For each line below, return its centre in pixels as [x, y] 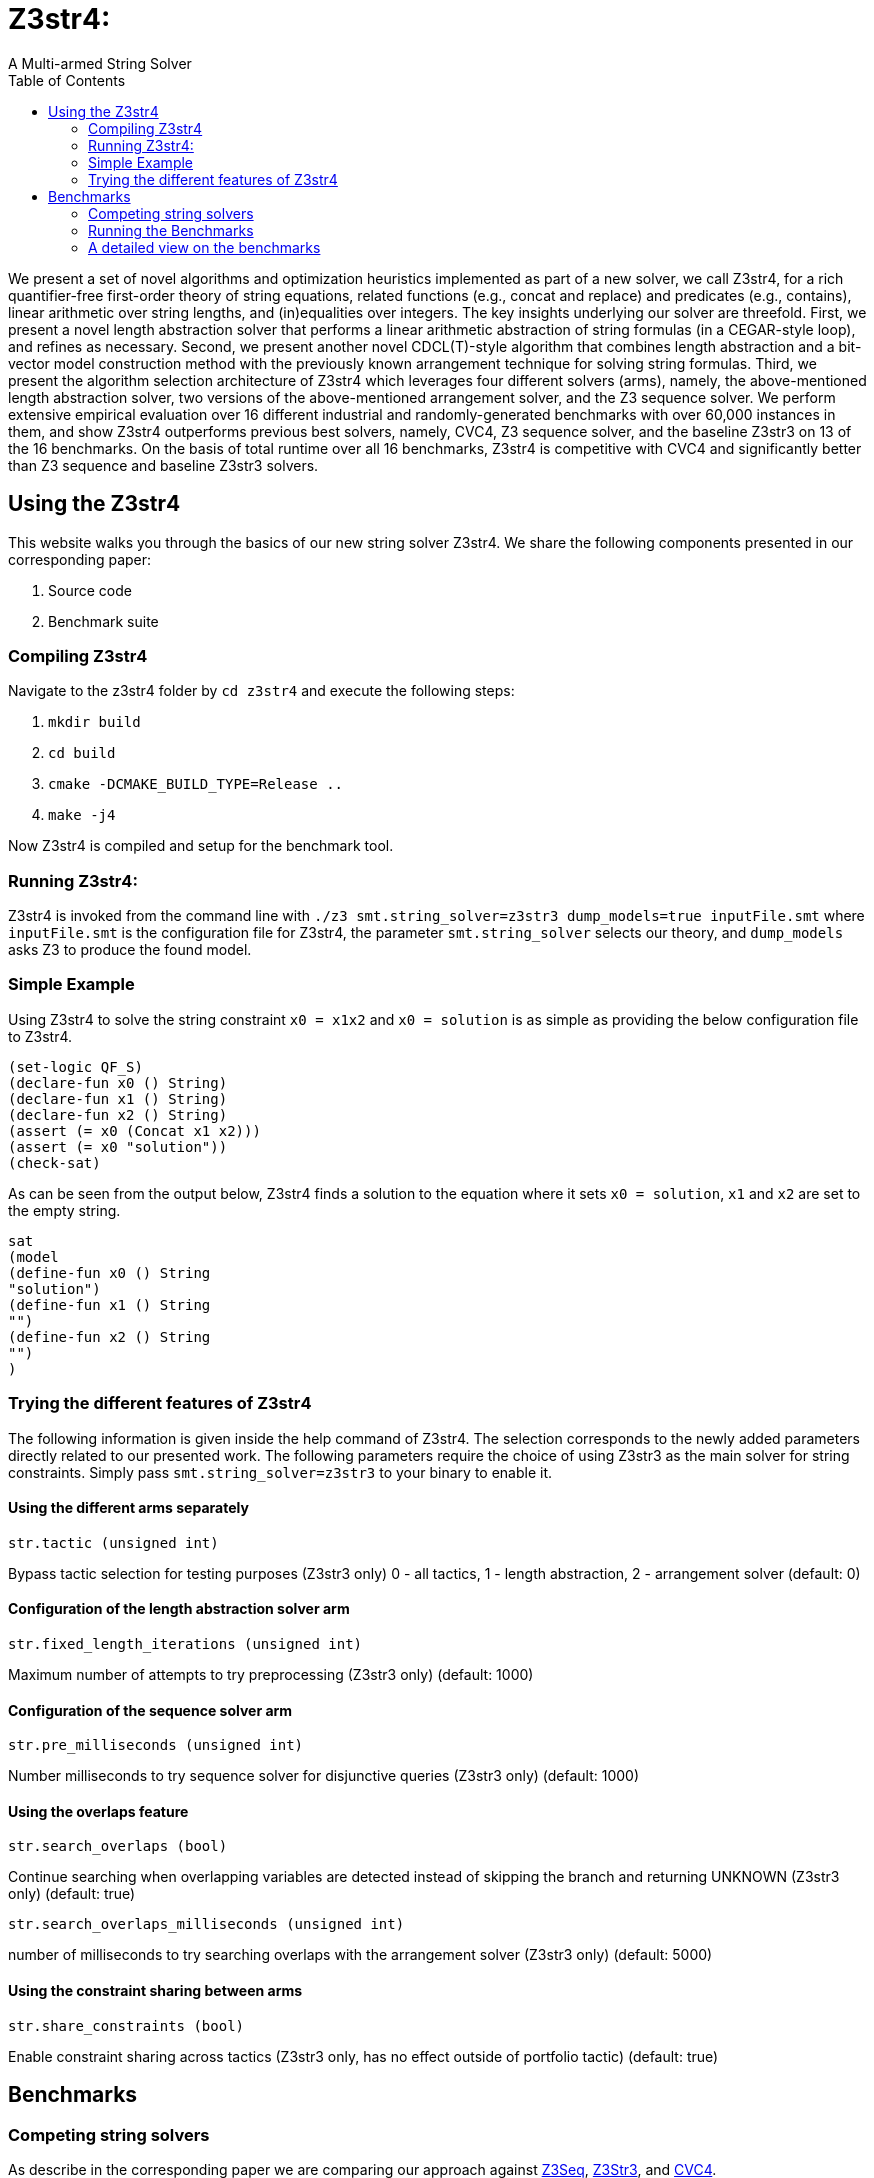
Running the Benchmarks [171, 230]
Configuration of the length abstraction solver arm [179, 1609]
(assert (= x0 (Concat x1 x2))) [134, 1130]
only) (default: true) [72, 1894]
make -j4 [82, 815]
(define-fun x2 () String [109, 1336]
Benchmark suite [103, 621]
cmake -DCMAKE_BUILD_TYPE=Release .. [196, 784]
